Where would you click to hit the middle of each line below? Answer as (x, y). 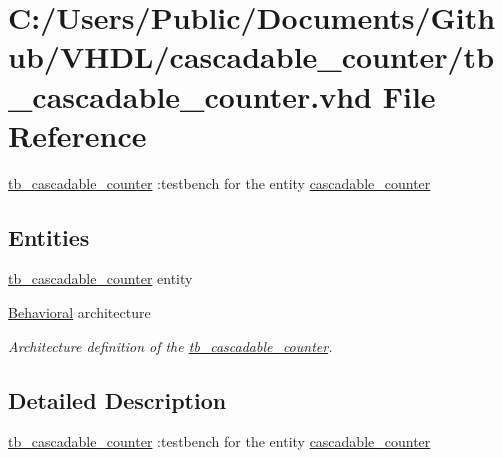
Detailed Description (117, 399)
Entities (49, 236)
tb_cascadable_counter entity (100, 278)
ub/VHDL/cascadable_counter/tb (251, 56)
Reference (77, 134)
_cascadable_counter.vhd (190, 95)
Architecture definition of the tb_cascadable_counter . (170, 345)
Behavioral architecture (79, 312)
